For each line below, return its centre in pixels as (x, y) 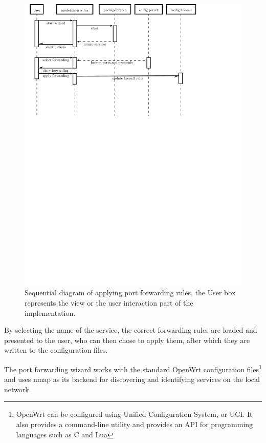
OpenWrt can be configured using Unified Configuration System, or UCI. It (134, 414)
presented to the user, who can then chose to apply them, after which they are (127, 340)
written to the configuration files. (56, 350)
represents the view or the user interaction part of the (109, 303)
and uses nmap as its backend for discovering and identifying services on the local (132, 379)
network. (18, 389)
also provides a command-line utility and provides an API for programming (135, 424)
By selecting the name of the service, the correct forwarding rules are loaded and (131, 330)
